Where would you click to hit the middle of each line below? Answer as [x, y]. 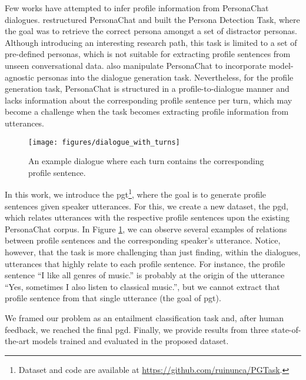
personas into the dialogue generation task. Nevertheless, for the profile [165, 77]
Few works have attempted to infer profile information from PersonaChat [137, 8]
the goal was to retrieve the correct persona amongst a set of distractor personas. [151, 31]
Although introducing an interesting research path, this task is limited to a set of [151, 42]
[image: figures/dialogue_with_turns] [104, 142]
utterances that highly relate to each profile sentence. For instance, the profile [145, 263]
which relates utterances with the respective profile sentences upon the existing [147, 217]
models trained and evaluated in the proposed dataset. [130, 341]
